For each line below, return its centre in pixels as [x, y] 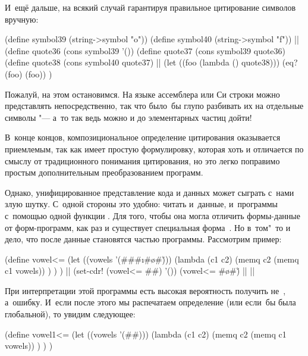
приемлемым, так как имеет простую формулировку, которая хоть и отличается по [154, 149]
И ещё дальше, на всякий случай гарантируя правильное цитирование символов [150, 7]
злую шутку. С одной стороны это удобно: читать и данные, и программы [142, 204]
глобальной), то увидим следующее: [70, 314]
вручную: [22, 19]
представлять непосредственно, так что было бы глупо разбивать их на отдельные [154, 106]
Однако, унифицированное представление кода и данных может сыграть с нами [150, 192]
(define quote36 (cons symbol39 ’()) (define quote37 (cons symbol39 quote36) [145, 50]
